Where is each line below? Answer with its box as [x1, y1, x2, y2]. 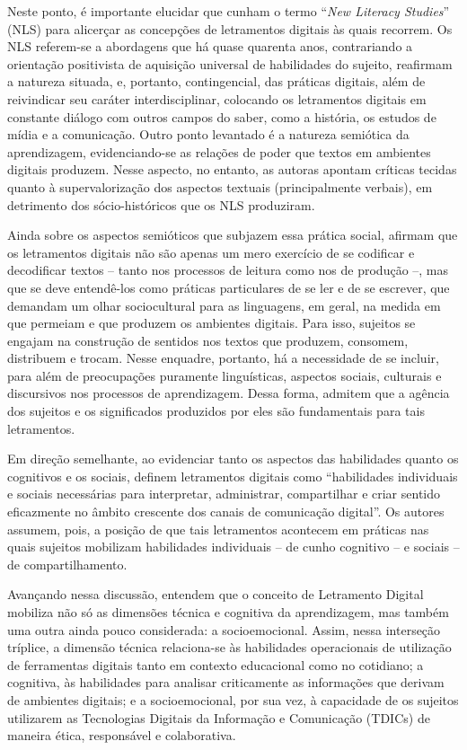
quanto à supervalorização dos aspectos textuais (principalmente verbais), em [7, 177, 433, 196]
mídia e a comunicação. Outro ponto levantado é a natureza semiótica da [7, 125, 410, 144]
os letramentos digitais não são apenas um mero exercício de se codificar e [7, 243, 415, 261]
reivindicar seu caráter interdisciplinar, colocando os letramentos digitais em [7, 89, 427, 108]
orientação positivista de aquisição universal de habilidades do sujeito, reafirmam [7, 54, 453, 73]
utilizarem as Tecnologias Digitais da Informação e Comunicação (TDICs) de [7, 708, 430, 727]
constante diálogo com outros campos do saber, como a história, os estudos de [7, 107, 436, 126]
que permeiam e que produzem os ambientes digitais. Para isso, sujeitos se [7, 313, 416, 332]
